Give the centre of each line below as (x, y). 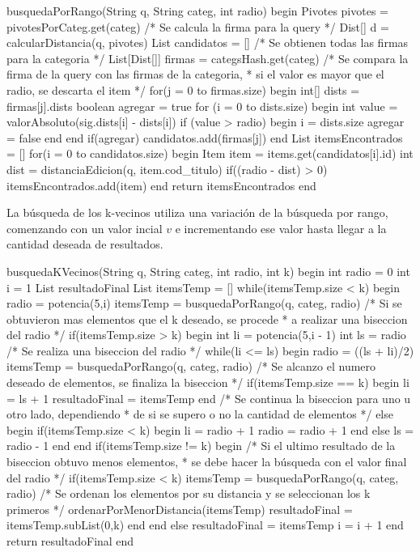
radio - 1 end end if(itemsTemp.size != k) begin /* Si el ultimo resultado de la (201, 446)
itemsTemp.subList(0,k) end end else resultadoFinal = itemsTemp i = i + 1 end (205, 525)
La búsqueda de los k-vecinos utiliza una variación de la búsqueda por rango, (197, 212)
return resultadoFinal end (70, 541)
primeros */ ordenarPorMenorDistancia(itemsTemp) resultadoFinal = (180, 509)
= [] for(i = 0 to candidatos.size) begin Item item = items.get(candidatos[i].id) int (210, 153)
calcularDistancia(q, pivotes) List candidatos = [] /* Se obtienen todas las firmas (208, 42)
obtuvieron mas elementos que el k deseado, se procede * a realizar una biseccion (207, 318)
